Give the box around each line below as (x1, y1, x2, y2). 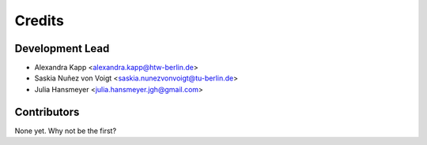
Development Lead (14, 42, 110, 55)
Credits (14, 12, 65, 29)
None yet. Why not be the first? (14, 126, 117, 136)
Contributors (14, 105, 80, 118)
